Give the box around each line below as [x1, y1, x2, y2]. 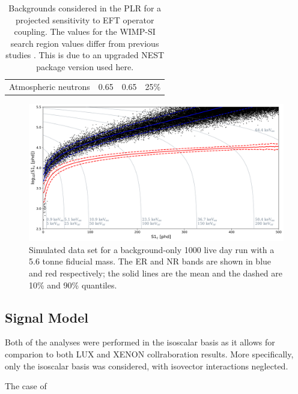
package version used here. [36, 60, 134, 73]
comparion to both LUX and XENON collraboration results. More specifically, [5, 348, 294, 360]
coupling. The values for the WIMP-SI [14, 25, 156, 38]
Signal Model [5, 308, 88, 326]
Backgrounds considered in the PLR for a [8, 2, 162, 14]
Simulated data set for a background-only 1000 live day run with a [29, 243, 275, 255]
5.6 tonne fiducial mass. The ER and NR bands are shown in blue [29, 255, 272, 267]
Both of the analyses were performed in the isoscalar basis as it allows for [5, 336, 275, 348]
